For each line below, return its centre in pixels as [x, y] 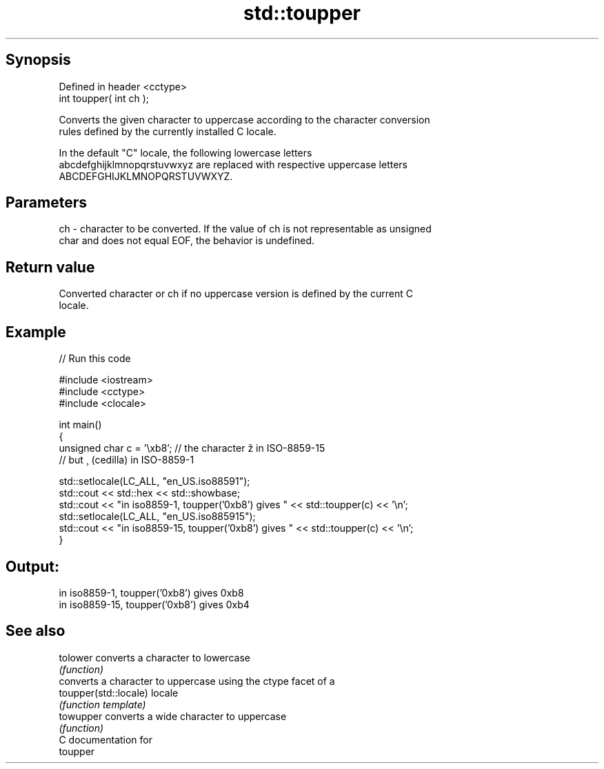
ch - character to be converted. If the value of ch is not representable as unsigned [245, 229]
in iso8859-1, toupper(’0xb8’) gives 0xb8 [151, 592]
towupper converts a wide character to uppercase [173, 716]
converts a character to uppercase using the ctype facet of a [197, 681]
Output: [32, 566]
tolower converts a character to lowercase [154, 657]
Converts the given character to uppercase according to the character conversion [244, 119]
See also [36, 631]
